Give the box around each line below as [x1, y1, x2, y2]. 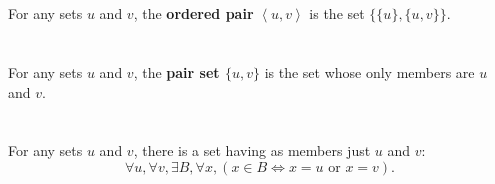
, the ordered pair [133, 3, 254, 24]
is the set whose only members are [264, 61, 475, 82]
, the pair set [133, 61, 220, 82]
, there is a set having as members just [133, 140, 371, 161]
